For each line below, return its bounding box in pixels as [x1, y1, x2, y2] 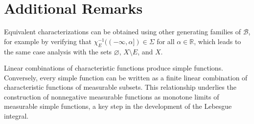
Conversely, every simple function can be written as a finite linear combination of [4, 72, 248, 82]
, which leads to [194, 36, 241, 46]
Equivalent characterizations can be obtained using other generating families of [4, 26, 241, 37]
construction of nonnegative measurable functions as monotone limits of [4, 91, 219, 101]
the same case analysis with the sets [4, 46, 112, 56]
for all [157, 36, 175, 46]
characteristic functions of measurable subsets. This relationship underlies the [4, 82, 236, 92]
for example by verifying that [4, 36, 92, 46]
